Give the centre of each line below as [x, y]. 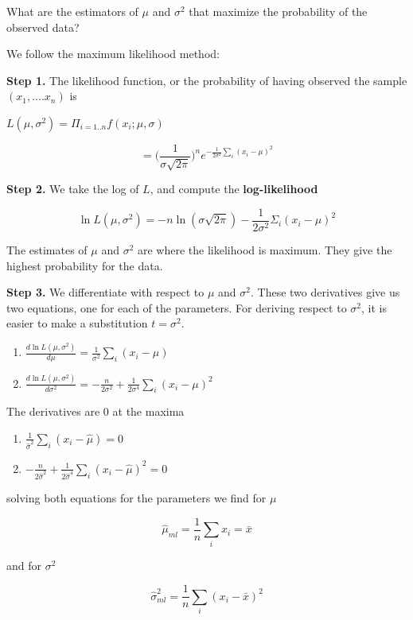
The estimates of [47, 250]
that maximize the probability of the [278, 11]
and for [24, 565]
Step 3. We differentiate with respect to [105, 292]
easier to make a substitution [77, 323]
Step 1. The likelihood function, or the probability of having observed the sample [207, 80]
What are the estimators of [72, 11]
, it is [374, 307]
